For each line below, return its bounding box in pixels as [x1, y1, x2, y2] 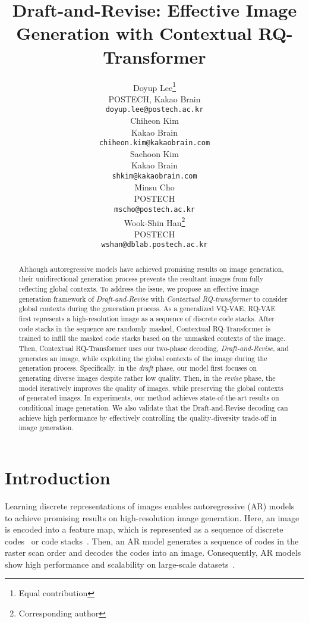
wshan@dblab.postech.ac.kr [101, 240, 208, 249]
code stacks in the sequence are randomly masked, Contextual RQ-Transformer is [18, 323, 271, 333]
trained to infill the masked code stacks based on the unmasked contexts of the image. [18, 333, 286, 343]
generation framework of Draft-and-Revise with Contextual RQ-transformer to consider [18, 293, 288, 303]
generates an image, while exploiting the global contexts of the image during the [18, 353, 267, 363]
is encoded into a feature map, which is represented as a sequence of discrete [5, 523, 283, 536]
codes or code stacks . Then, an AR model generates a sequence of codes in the [5, 534, 299, 547]
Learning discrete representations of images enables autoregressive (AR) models [5, 499, 295, 512]
